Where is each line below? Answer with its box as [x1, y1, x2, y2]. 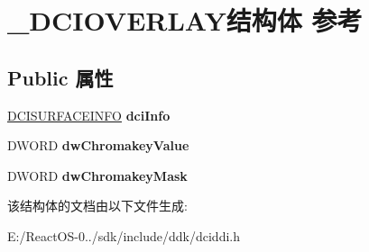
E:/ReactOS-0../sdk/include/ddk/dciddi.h [7, 226, 240, 245]
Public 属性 [7, 63, 114, 91]
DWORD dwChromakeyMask [7, 166, 188, 184]
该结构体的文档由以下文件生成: [7, 196, 188, 215]
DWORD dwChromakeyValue [7, 136, 189, 155]
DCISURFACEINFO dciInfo [7, 105, 171, 124]
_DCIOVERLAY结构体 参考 [7, 2, 363, 39]
